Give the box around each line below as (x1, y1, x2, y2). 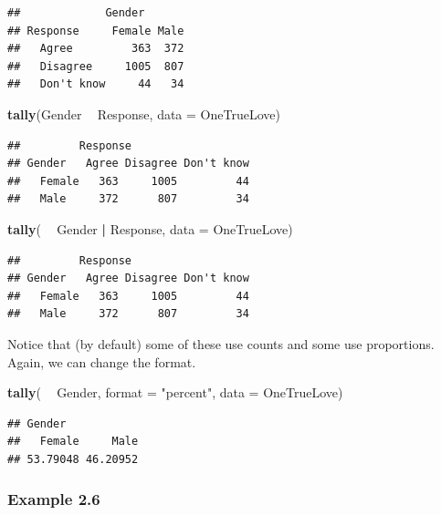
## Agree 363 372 (7, 42, 184, 56)
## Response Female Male (7, 24, 184, 37)
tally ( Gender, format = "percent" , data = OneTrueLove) (7, 383, 343, 402)
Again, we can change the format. (7, 352, 196, 371)
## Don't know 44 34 (7, 77, 184, 91)
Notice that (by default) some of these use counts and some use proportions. (7, 334, 435, 353)
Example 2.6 (7, 488, 100, 510)
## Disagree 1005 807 (7, 59, 184, 73)
